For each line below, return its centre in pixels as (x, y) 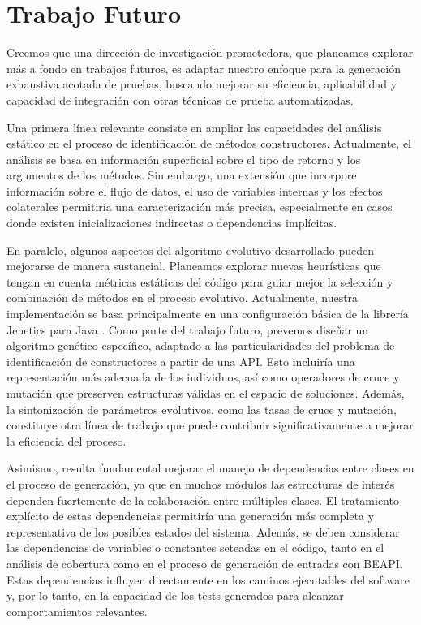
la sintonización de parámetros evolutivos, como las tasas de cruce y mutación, (202, 409)
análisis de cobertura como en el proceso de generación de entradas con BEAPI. (205, 563)
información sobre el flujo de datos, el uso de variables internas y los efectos (195, 190)
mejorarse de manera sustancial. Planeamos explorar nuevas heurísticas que (194, 266)
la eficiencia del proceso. (67, 440)
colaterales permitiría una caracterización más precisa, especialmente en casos (200, 207)
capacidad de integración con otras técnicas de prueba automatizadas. (180, 99)
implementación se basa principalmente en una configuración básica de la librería (208, 314)
